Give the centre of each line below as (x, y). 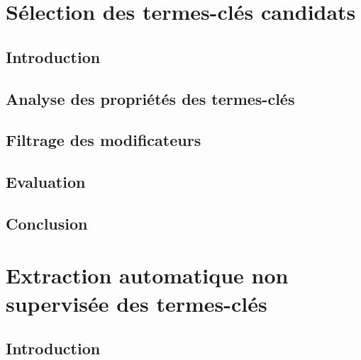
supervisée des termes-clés (137, 303)
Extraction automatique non (147, 275)
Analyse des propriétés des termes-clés (150, 98)
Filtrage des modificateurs (104, 140)
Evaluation (46, 182)
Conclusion (47, 223)
